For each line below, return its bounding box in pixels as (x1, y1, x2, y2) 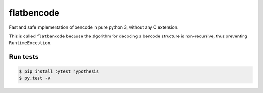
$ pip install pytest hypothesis (19, 69, 99, 74)
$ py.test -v (19, 75, 51, 81)
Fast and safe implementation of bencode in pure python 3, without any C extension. (9, 24, 179, 30)
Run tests (9, 53, 38, 61)
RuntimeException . (9, 40, 52, 46)
